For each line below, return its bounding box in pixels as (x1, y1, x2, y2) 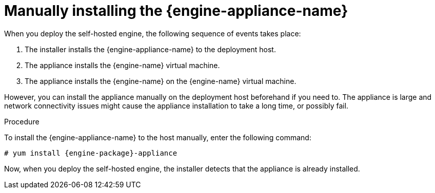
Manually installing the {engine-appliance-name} (4, 2, 348, 19)
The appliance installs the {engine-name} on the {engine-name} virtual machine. (25, 76, 296, 85)
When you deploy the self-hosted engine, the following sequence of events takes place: (4, 29, 301, 38)
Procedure (4, 117, 39, 126)
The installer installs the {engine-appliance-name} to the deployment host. (25, 45, 276, 54)
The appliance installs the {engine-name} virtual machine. (25, 60, 220, 70)
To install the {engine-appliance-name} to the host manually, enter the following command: (4, 133, 311, 142)
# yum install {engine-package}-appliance (4, 148, 177, 157)
